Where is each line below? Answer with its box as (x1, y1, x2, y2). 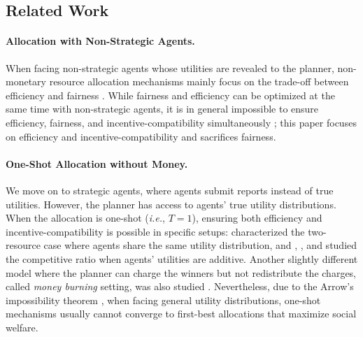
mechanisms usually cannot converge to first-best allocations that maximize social (6, 306, 357, 321)
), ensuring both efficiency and (192, 210, 322, 225)
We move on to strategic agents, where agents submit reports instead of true (6, 182, 334, 197)
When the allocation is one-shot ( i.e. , (6, 210, 165, 225)
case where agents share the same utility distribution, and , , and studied (43, 238, 357, 252)
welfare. (6, 320, 38, 334)
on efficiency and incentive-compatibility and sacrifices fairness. (6, 129, 276, 143)
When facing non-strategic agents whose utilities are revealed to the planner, (6, 60, 334, 75)
